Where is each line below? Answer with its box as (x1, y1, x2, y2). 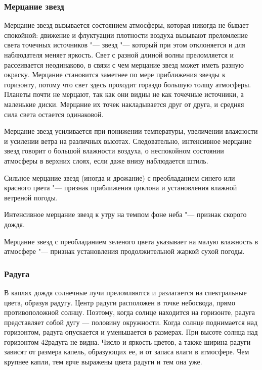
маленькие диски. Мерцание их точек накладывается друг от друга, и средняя (4, 98, 244, 109)
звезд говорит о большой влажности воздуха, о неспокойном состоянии (4, 145, 224, 156)
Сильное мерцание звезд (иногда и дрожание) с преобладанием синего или (4, 172, 235, 183)
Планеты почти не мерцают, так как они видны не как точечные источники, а (4, 89, 244, 99)
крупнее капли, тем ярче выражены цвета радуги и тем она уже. (4, 356, 202, 367)
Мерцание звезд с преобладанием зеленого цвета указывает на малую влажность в (4, 236, 258, 246)
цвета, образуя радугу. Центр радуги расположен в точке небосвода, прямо (4, 297, 235, 307)
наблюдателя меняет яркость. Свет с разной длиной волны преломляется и (4, 49, 234, 60)
